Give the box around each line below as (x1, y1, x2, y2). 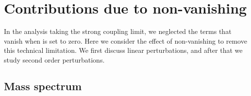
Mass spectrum (4, 78, 82, 93)
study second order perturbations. (4, 54, 105, 64)
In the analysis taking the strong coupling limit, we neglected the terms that (4, 26, 232, 36)
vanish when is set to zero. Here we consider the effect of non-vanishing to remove (4, 35, 247, 46)
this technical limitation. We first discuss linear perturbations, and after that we (4, 45, 243, 55)
